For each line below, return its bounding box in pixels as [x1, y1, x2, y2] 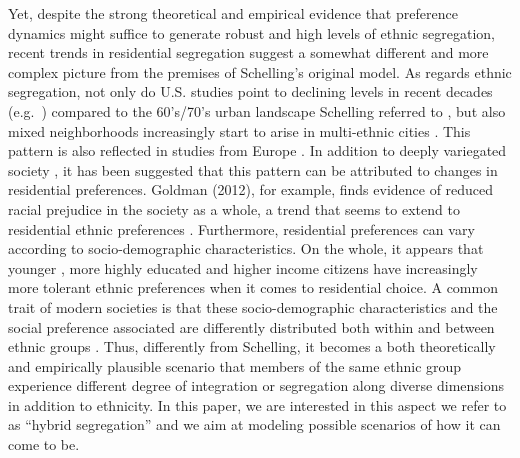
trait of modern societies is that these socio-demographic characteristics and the [8, 296, 498, 317]
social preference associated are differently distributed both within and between [8, 316, 495, 337]
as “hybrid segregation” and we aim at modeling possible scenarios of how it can [8, 414, 501, 435]
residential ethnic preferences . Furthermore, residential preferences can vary [8, 218, 475, 239]
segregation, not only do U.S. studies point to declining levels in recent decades [8, 81, 493, 102]
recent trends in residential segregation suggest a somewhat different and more [8, 42, 489, 63]
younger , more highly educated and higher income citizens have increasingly [8, 257, 478, 278]
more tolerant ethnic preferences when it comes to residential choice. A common [8, 277, 498, 298]
